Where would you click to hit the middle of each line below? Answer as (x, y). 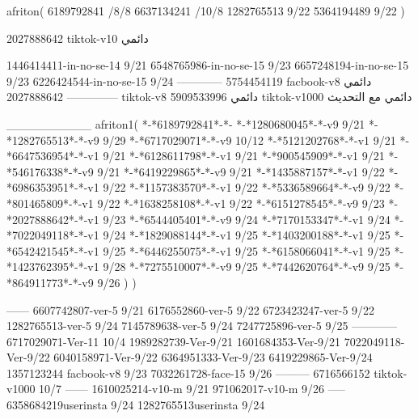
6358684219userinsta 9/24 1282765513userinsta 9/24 (136, 405)
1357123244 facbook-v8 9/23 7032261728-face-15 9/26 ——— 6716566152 (188, 372)
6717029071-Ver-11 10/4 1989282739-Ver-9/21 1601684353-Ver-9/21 (174, 341)
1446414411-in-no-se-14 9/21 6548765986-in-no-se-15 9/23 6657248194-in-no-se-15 (208, 65)
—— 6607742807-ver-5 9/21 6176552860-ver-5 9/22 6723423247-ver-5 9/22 (191, 309)
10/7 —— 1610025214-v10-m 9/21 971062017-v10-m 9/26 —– (192, 389)
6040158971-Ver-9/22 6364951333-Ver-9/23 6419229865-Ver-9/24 (213, 357)
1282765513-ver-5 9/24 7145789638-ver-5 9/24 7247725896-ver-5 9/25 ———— (202, 326)
